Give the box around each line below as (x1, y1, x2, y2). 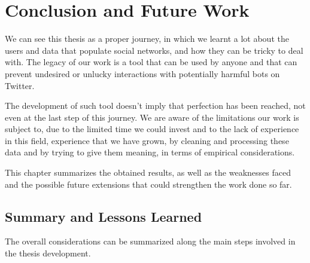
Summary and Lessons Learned (5, 207, 202, 225)
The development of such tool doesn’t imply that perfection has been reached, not (5, 99, 306, 112)
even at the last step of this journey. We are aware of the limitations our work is (5, 111, 299, 123)
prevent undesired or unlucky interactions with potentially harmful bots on (5, 67, 280, 79)
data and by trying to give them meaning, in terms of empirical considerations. (5, 146, 295, 158)
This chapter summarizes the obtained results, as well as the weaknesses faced (5, 166, 291, 179)
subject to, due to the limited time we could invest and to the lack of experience (5, 123, 299, 135)
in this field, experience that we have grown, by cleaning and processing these (5, 134, 289, 146)
